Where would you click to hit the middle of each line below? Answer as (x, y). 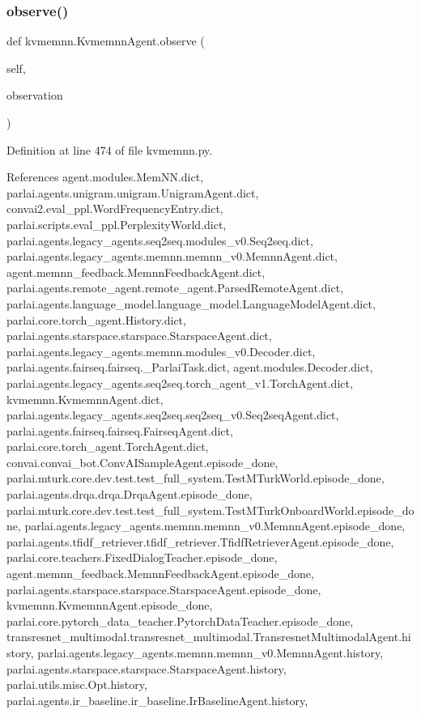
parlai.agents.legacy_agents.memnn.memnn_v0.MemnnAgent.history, (210, 652)
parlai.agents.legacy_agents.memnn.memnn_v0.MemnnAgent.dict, (172, 256)
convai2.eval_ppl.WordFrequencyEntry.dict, (115, 208)
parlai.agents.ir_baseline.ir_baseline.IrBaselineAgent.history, (157, 700)
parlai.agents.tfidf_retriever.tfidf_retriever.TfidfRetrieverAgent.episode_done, (200, 541)
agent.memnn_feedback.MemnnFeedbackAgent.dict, (136, 272)
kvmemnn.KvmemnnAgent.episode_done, (110, 605)
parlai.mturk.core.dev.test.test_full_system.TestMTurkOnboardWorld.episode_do (210, 510)
